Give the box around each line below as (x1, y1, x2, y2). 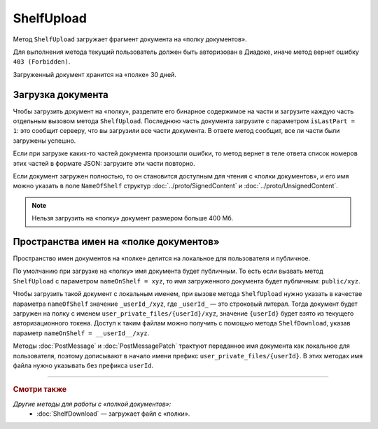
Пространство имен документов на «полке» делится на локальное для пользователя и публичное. (13, 254, 311, 262)
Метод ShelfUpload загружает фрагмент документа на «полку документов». (13, 35, 248, 43)
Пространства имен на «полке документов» (13, 235, 220, 248)
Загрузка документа (13, 88, 108, 101)
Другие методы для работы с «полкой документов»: (13, 400, 171, 408)
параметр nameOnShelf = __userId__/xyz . (13, 329, 150, 337)
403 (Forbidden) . (13, 57, 71, 66)
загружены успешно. (13, 136, 76, 145)
